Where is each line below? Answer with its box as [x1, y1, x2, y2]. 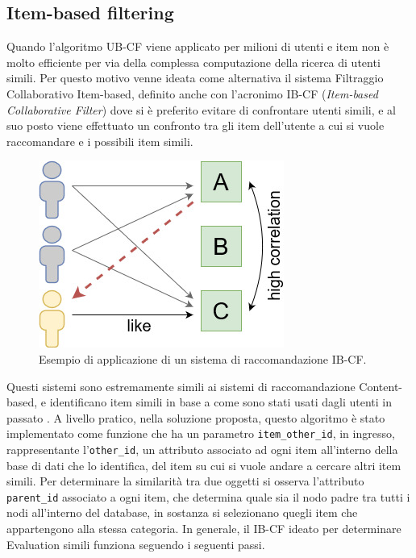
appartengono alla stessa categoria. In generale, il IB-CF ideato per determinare [6, 520, 401, 537]
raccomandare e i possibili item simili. [6, 132, 193, 149]
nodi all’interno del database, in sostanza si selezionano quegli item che [6, 504, 358, 521]
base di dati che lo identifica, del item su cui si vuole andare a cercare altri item [6, 456, 401, 473]
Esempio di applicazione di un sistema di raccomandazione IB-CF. [39, 350, 367, 367]
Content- [359, 377, 402, 394]
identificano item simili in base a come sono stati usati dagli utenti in [49, 394, 392, 410]
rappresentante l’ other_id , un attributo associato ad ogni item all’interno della [6, 440, 398, 457]
